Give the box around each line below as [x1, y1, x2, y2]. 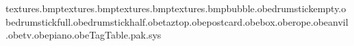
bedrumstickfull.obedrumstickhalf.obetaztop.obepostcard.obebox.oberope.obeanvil [5, 14, 349, 28]
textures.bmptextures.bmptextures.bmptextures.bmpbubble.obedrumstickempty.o [5, 1, 346, 15]
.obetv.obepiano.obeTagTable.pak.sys [5, 28, 162, 42]
